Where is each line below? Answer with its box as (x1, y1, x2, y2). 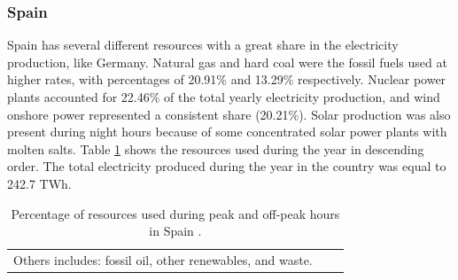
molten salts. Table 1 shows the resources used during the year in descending (7, 139, 424, 158)
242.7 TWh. (7, 174, 72, 192)
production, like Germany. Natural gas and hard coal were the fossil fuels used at (7, 52, 447, 71)
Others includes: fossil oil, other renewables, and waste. (13, 251, 313, 268)
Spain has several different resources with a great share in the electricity (7, 35, 399, 54)
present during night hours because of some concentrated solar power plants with (7, 122, 447, 141)
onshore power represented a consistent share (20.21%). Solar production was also (7, 105, 451, 123)
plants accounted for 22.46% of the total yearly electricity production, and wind (7, 88, 440, 105)
